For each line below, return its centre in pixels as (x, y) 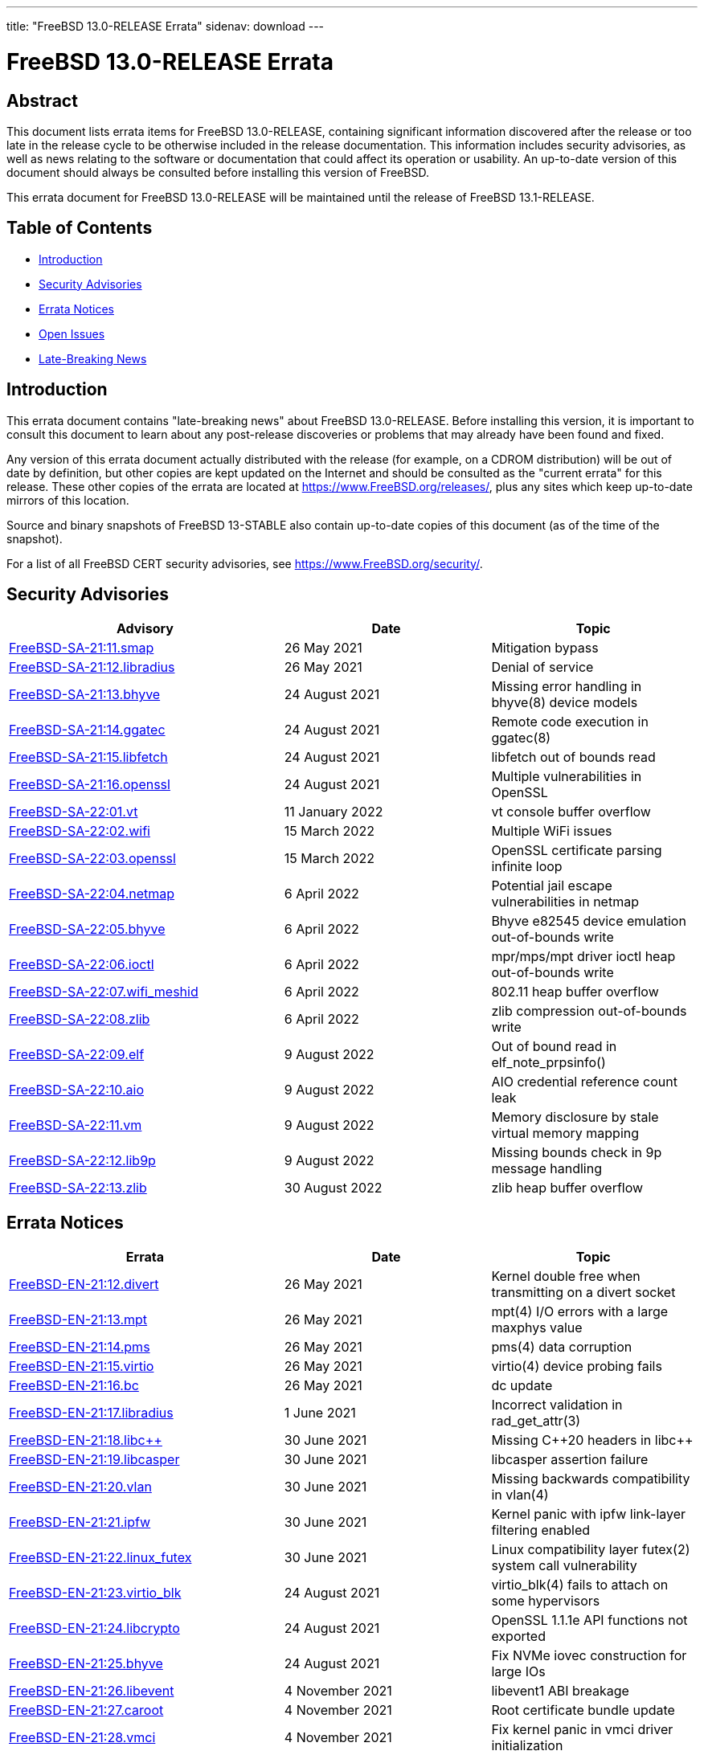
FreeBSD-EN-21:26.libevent (92, 1691)
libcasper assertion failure (570, 1460)
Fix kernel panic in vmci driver (582, 1730)
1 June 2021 (320, 1413)
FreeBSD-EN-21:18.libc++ (86, 1440)
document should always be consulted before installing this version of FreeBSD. (218, 172)
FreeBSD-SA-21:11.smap (82, 648)
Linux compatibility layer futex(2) (591, 1550)
